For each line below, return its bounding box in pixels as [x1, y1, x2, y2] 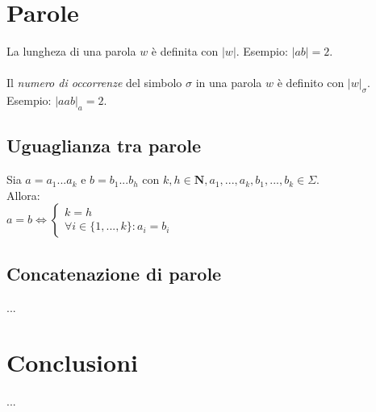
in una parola [195, 74, 262, 91]
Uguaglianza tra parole [6, 133, 202, 158]
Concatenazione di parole [6, 260, 222, 285]
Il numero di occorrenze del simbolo [6, 74, 182, 91]
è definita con [151, 43, 219, 60]
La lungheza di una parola [6, 43, 136, 60]
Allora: [6, 186, 40, 203]
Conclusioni [6, 346, 138, 379]
